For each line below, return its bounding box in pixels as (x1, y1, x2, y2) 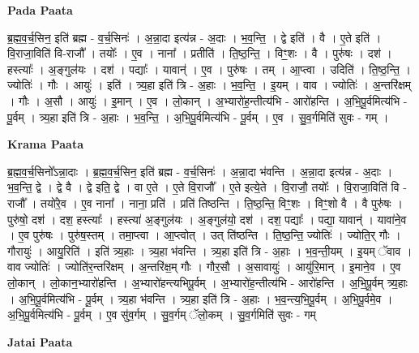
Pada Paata (7, 2, 73, 18)
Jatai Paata (7, 333, 73, 350)
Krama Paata (7, 136, 83, 153)
